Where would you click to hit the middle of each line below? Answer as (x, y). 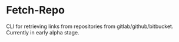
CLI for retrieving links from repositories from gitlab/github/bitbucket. (90, 26)
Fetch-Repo (35, 10)
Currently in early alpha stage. (43, 32)
